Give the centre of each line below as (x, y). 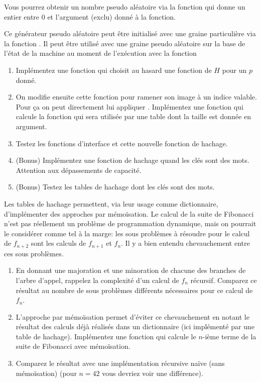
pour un (234, 70)
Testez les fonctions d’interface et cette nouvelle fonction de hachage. (122, 143)
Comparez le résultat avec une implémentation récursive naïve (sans (120, 363)
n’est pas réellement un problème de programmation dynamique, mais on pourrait (130, 223)
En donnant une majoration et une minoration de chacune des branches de (131, 270)
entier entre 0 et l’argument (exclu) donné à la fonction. (90, 16)
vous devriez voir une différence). (153, 373)
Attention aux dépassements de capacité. (79, 170)
